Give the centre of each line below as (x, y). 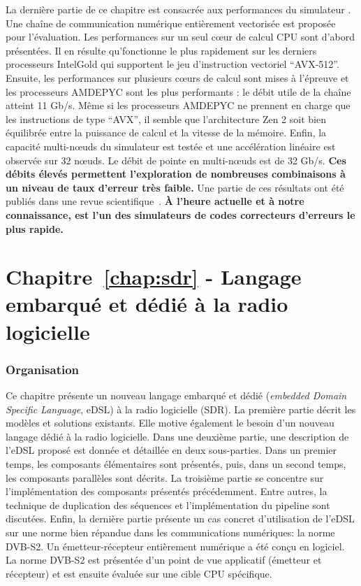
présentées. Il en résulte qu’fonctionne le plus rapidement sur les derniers (161, 50)
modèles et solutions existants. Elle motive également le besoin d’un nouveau (170, 423)
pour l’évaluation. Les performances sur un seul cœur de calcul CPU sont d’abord (180, 37)
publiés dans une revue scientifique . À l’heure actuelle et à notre (155, 201)
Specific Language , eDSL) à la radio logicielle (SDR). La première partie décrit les (181, 409)
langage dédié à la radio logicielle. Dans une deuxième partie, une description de (177, 436)
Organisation (43, 369)
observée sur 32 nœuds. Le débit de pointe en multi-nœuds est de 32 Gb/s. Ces (176, 160)
